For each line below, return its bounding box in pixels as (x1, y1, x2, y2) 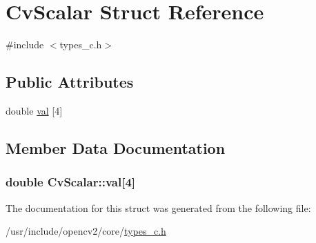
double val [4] (6, 103, 63, 117)
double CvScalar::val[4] (6, 173, 136, 191)
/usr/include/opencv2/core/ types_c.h (6, 224, 166, 238)
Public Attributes (6, 71, 134, 93)
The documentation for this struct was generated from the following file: (6, 200, 311, 215)
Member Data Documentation (6, 137, 226, 158)
